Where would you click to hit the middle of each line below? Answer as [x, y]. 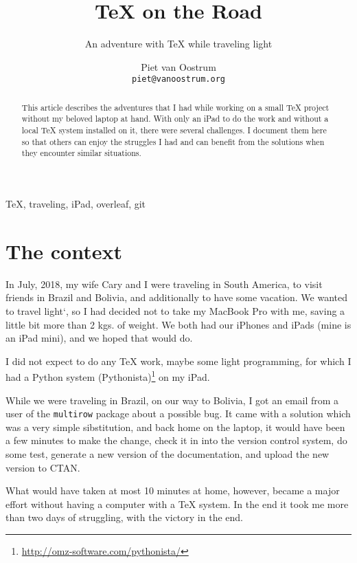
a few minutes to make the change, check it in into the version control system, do [176, 440]
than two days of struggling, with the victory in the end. [124, 517]
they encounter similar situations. [81, 153]
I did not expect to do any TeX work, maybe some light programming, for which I [178, 361]
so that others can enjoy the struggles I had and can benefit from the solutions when [173, 141]
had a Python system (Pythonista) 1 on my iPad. [108, 376]
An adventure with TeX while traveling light [178, 44]
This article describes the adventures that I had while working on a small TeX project [175, 107]
